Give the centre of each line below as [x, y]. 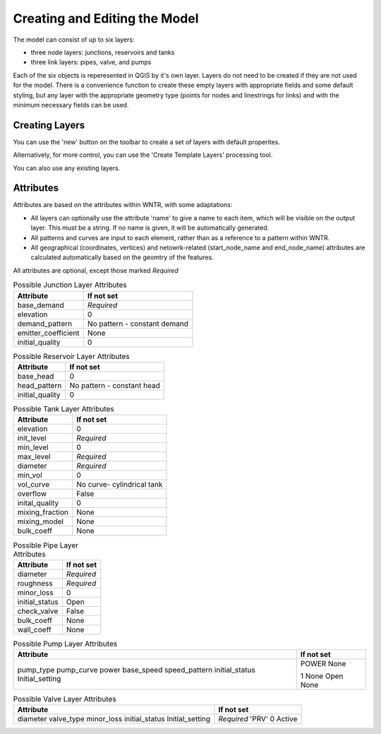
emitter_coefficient [49, 333]
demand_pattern [45, 324]
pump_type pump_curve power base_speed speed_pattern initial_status [136, 670]
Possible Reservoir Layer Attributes [71, 356]
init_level [32, 438]
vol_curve [34, 485]
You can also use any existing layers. [67, 168]
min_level [33, 447]
